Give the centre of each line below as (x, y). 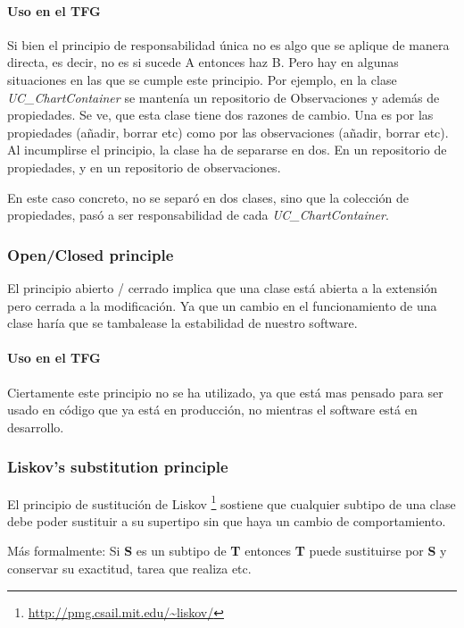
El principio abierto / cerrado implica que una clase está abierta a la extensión (223, 287)
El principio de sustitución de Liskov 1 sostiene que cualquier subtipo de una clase (232, 502)
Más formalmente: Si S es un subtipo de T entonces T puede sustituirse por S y (227, 551)
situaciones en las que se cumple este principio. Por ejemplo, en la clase (202, 79)
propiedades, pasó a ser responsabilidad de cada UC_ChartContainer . (198, 215)
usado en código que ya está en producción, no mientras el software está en (212, 410)
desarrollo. (36, 427)
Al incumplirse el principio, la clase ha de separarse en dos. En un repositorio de (227, 150)
